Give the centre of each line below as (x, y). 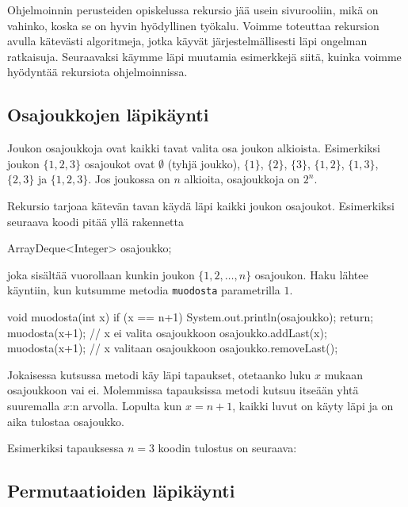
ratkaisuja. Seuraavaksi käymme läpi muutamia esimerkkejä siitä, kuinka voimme (204, 56)
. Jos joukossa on (129, 179)
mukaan (343, 374)
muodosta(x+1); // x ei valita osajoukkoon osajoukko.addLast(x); (167, 332)
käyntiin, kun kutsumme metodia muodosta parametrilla (144, 290)
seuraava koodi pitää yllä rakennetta (96, 221)
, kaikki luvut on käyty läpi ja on (313, 405)
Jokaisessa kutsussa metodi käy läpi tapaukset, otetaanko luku (159, 374)
